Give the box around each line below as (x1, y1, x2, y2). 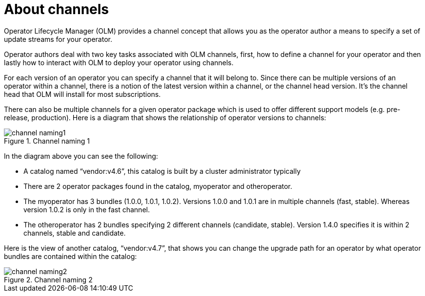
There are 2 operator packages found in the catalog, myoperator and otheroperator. (23, 182, 292, 190)
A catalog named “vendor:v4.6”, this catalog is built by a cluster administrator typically (23, 166, 301, 175)
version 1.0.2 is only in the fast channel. (23, 205, 150, 214)
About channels (4, 1, 109, 18)
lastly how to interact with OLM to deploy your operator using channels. (4, 58, 234, 67)
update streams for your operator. (4, 35, 112, 43)
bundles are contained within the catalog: (4, 252, 137, 260)
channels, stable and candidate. (23, 228, 126, 237)
